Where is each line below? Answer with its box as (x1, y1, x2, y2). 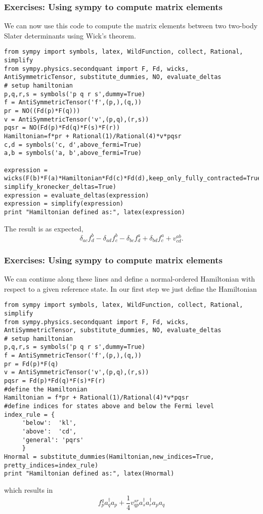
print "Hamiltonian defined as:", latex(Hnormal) (4, 470, 174, 478)
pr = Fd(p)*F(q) (4, 360, 59, 368)
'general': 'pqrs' (22, 436, 84, 444)
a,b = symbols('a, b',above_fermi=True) (4, 149, 142, 157)
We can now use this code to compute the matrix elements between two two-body (4, 20, 258, 31)
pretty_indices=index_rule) (4, 461, 99, 469)
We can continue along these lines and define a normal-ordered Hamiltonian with (4, 273, 255, 284)
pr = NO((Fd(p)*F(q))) (4, 107, 80, 114)
